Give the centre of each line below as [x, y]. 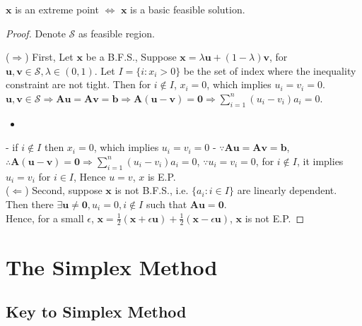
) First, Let [49, 57]
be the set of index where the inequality [270, 70]
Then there [30, 204]
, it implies [320, 161]
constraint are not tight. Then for [78, 84]
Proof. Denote [36, 33]
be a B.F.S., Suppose [131, 57]
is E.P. [162, 176]
